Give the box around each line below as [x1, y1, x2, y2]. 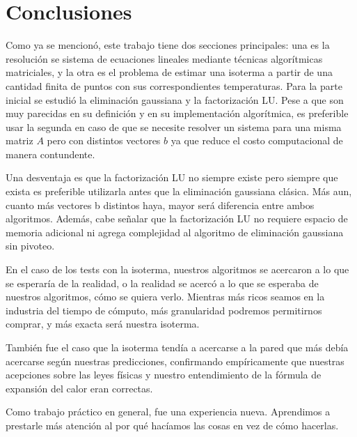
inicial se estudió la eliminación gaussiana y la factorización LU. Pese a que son [6, 92, 344, 107]
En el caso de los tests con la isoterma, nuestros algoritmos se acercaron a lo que [6, 262, 349, 277]
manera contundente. [6, 146, 95, 161]
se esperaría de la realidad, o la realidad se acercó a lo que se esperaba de [6, 275, 319, 290]
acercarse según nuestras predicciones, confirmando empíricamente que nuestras [6, 353, 344, 368]
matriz [6, 133, 33, 148]
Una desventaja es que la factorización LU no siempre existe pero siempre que [6, 170, 338, 185]
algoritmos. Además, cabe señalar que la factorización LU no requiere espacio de [6, 211, 348, 226]
